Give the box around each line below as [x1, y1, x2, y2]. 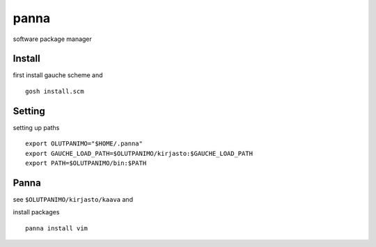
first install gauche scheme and [13, 71, 104, 79]
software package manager [13, 35, 92, 43]
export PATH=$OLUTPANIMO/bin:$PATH [25, 159, 147, 167]
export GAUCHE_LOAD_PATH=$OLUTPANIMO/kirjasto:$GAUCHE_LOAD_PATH [25, 150, 253, 157]
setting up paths [13, 123, 60, 132]
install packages [13, 208, 60, 216]
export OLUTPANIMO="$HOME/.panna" [25, 140, 143, 148]
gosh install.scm [25, 87, 84, 95]
